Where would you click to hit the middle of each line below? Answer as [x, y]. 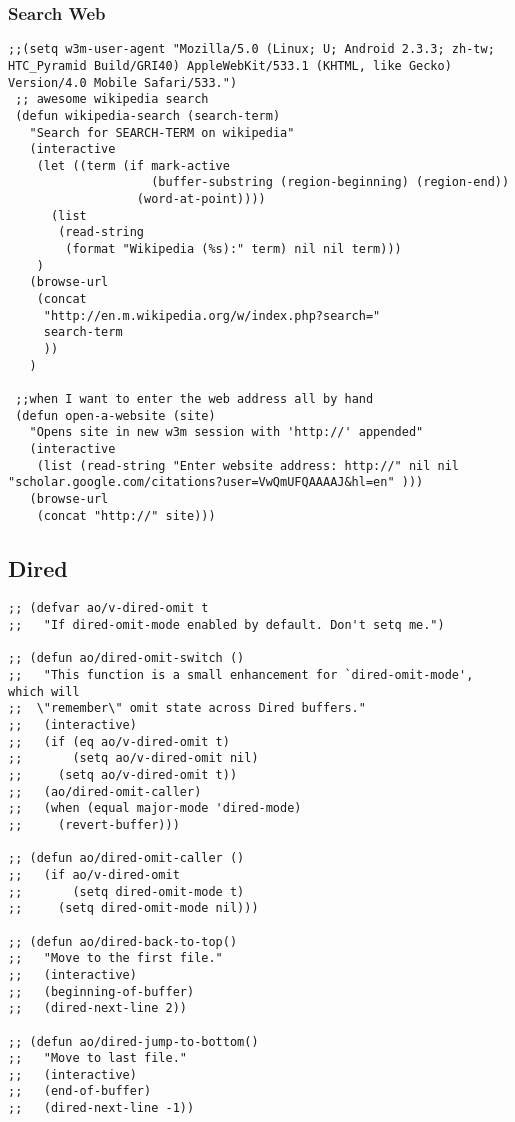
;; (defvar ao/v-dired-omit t [108, 608]
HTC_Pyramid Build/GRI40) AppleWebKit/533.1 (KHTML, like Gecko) [230, 65]
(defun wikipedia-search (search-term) [148, 115]
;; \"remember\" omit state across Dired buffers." [187, 708]
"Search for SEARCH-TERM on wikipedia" [162, 132]
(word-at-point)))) [201, 199]
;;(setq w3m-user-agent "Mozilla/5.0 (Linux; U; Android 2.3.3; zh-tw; [251, 49]
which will [44, 691]
